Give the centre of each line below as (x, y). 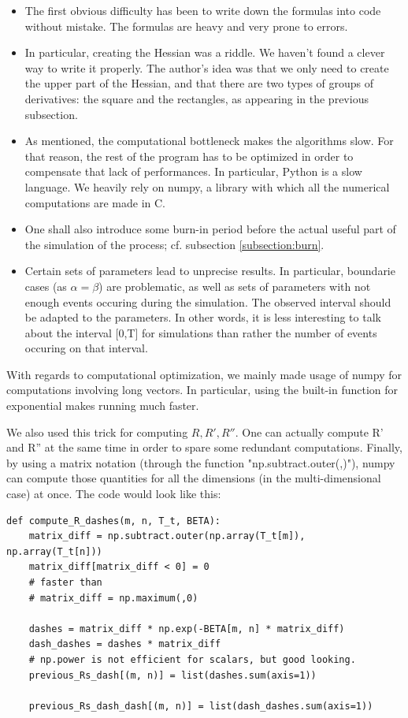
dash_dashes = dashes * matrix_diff (125, 644)
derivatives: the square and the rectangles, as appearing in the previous (197, 98)
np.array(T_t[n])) (54, 551)
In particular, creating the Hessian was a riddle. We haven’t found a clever (205, 52)
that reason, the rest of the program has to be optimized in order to (189, 156)
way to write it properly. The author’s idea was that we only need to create (207, 67)
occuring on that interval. (86, 348)
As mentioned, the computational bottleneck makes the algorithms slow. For (209, 141)
